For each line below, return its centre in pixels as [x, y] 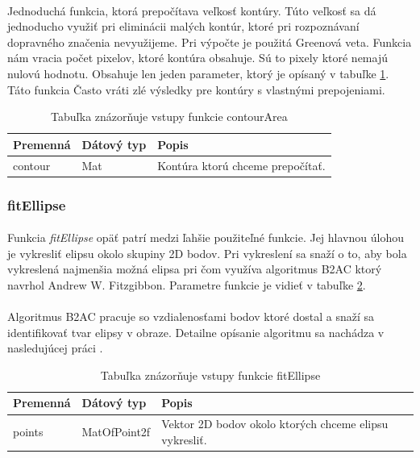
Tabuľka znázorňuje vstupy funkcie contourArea [169, 117]
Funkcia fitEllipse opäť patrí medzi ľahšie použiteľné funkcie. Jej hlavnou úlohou [206, 237]
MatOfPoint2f [116, 432]
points [28, 432]
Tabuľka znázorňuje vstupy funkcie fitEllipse [210, 375]
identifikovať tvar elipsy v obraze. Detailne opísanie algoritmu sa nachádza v [196, 332]
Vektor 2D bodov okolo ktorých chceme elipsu [275, 424]
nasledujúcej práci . [55, 348]
